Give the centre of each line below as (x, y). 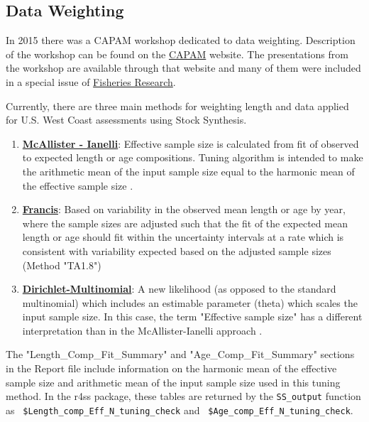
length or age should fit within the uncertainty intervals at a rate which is (183, 237)
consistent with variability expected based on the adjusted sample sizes (177, 250)
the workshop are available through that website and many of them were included (183, 68)
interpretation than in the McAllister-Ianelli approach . (142, 330)
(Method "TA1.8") (62, 265)
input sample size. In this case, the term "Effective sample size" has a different (192, 316)
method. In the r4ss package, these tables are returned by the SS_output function (183, 396)
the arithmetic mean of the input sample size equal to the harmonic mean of (188, 171)
